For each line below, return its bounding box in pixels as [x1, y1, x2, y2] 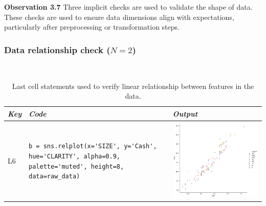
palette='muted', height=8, [29, 163, 124, 170]
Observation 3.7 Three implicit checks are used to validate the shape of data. [4, 2, 253, 12]
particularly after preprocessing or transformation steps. [4, 21, 180, 32]
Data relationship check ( [4, 43, 110, 56]
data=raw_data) [29, 173, 80, 180]
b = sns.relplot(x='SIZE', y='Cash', [29, 143, 157, 150]
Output [172, 108, 198, 119]
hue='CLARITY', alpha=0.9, [29, 153, 121, 161]
